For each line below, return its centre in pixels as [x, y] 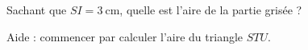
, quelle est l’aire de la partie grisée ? [211, 10]
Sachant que [37, 10]
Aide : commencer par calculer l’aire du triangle [125, 36]
